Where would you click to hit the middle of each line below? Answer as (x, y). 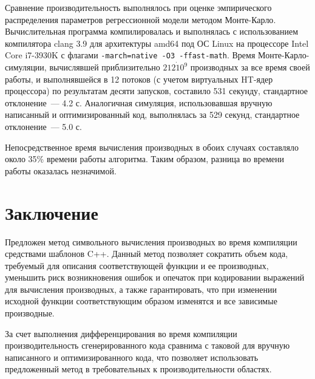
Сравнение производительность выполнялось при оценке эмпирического (138, 7)
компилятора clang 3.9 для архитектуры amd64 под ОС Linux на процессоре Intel (157, 43)
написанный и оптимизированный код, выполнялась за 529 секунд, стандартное (152, 114)
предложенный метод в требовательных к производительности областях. (138, 369)
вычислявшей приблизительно (105, 67)
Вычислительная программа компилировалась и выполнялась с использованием (152, 31)
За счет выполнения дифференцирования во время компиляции (121, 333)
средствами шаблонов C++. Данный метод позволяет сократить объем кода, (147, 254)
